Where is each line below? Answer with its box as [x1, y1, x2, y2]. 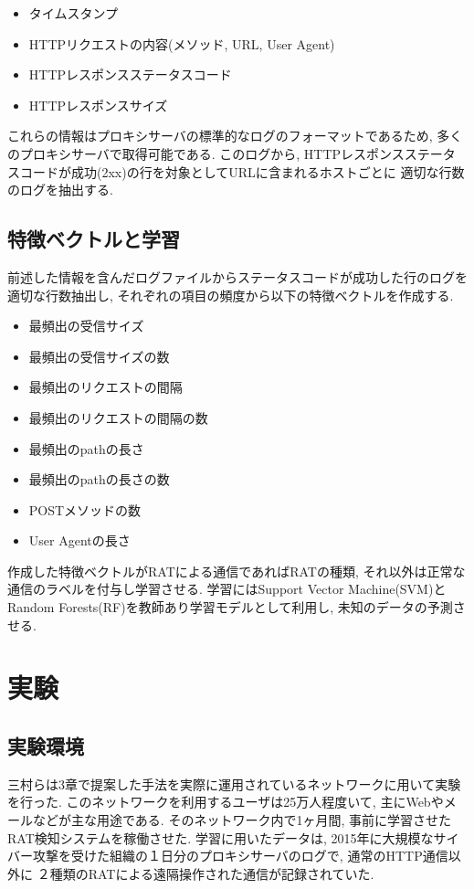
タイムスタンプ [28, 4, 119, 22]
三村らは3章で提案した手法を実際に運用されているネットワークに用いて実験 [7, 774, 461, 793]
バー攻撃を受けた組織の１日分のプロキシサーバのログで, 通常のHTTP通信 [7, 846, 448, 865]
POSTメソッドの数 [28, 500, 142, 519]
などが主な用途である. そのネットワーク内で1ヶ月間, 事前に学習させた [32, 810, 451, 830]
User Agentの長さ [28, 531, 131, 550]
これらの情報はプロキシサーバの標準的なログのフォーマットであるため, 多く [7, 126, 463, 145]
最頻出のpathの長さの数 [28, 470, 170, 489]
